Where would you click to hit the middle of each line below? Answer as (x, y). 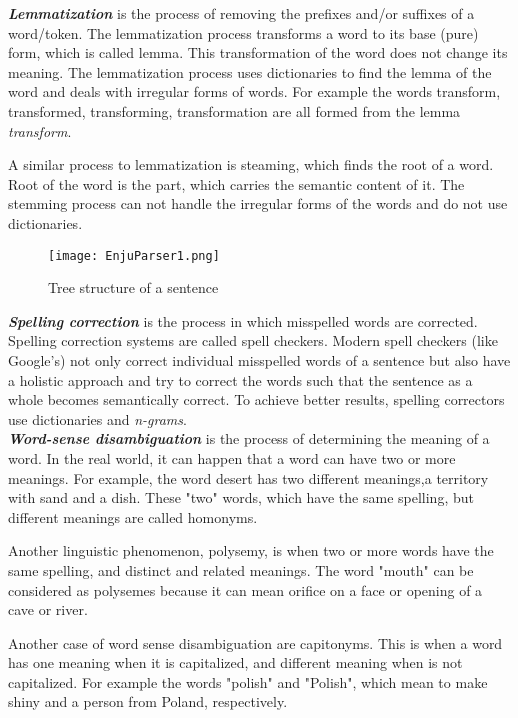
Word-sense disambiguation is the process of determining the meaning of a (249, 438)
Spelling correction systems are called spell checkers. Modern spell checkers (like (253, 340)
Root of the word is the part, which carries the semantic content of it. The (236, 183)
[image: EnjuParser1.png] (134, 255)
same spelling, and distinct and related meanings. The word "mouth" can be (241, 569)
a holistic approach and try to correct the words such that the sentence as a (240, 379)
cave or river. (48, 609)
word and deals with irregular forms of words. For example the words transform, (254, 91)
